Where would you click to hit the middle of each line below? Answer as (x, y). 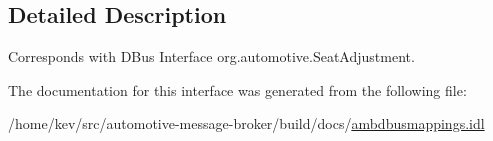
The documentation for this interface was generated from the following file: (237, 89)
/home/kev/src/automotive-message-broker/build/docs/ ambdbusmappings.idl (246, 123)
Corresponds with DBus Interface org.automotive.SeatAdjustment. (211, 56)
